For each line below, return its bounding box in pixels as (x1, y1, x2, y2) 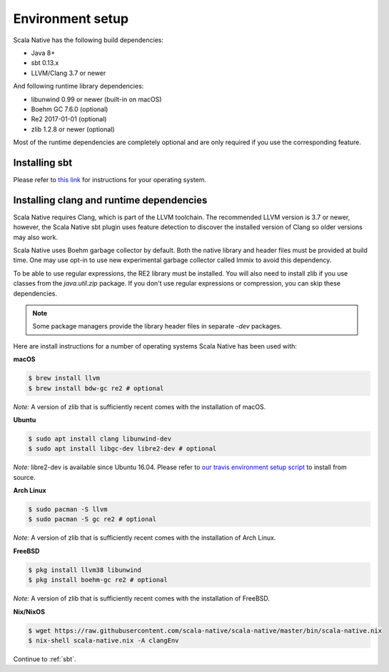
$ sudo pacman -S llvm (28, 506, 108, 513)
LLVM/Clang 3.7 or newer (31, 69, 106, 77)
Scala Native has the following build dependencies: (13, 36, 164, 44)
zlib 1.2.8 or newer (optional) (31, 125, 115, 134)
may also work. (13, 233, 59, 241)
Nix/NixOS (13, 607, 46, 616)
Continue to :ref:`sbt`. (13, 654, 76, 663)
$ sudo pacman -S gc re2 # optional (28, 515, 157, 523)
